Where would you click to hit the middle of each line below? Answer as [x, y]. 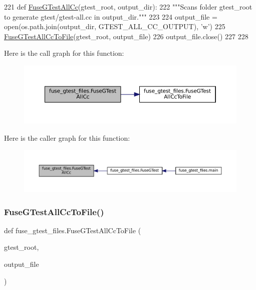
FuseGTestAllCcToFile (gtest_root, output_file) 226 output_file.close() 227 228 [126, 36]
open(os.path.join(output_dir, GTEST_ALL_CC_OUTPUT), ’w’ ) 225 [115, 26]
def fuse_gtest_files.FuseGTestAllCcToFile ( [73, 230]
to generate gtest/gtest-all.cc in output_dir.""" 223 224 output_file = [111, 16]
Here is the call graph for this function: [64, 53]
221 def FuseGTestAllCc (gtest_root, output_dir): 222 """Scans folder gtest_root [128, 7]
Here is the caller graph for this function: [67, 137]
